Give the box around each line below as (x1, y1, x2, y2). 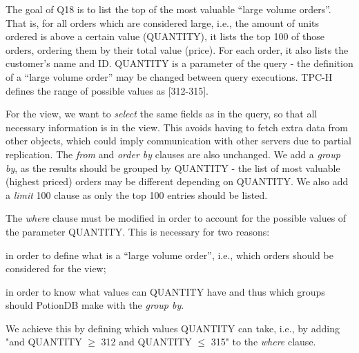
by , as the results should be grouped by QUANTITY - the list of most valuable (6, 160, 340, 175)
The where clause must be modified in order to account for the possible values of (6, 211, 347, 225)
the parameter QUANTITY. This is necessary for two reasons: (6, 224, 270, 238)
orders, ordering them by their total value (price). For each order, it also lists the (6, 42, 349, 57)
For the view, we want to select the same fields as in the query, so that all (6, 106, 318, 121)
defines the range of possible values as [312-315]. (6, 83, 209, 97)
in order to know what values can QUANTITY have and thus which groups (6, 284, 325, 298)
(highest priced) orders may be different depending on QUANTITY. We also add (6, 174, 349, 189)
